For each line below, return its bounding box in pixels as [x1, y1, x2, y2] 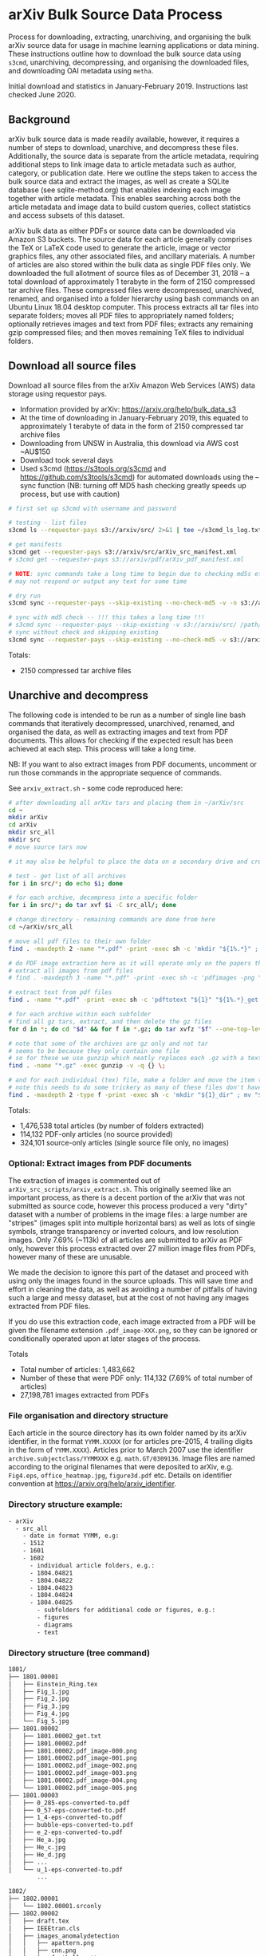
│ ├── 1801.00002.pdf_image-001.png [8, 1754, 137, 1762]
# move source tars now [8, 843, 88, 851]
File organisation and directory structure [8, 1410, 169, 1421]
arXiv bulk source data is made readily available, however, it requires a [8, 134, 240, 144]
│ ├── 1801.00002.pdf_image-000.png [8, 1747, 137, 1755]
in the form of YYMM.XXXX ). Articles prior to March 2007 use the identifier [8, 1445, 243, 1455]
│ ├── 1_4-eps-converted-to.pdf [8, 1813, 124, 1822]
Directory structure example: [8, 1499, 124, 1510]
